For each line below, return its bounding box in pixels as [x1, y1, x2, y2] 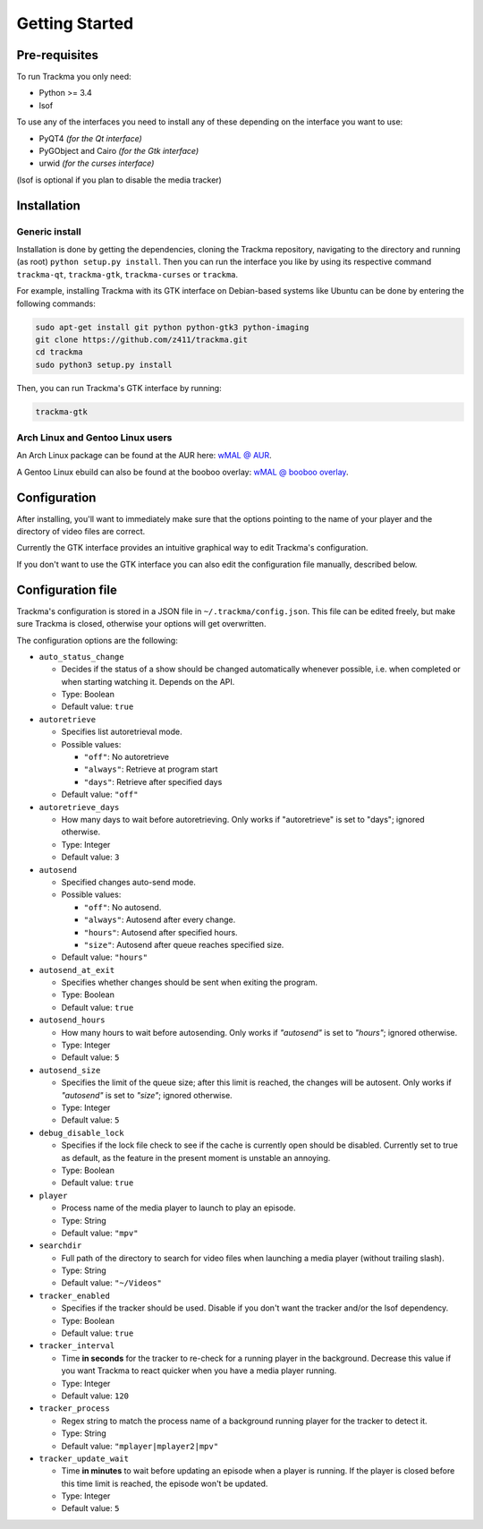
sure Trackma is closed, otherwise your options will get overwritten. [16, 619, 267, 629]
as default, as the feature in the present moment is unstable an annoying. [61, 1152, 331, 1163]
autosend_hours [38, 1015, 106, 1025]
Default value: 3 [61, 851, 120, 863]
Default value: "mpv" [61, 1227, 139, 1238]
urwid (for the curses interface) [38, 158, 155, 169]
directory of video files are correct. [16, 526, 146, 537]
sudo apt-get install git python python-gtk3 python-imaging [35, 322, 309, 332]
